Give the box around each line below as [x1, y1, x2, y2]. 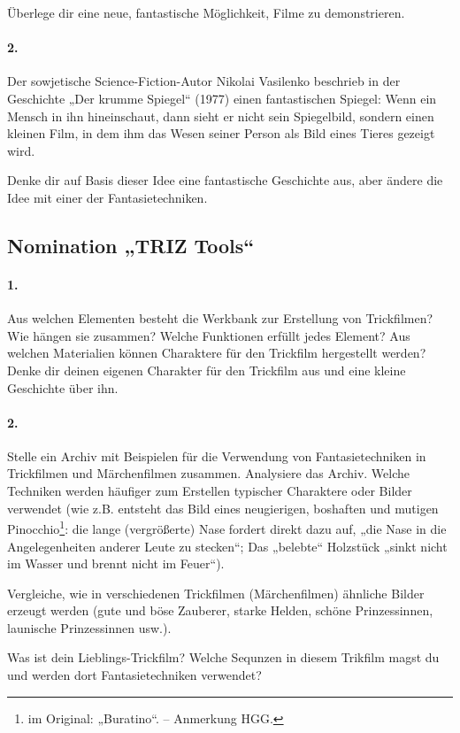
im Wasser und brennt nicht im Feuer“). [7, 554, 225, 573]
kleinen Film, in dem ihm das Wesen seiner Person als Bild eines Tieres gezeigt [7, 124, 435, 143]
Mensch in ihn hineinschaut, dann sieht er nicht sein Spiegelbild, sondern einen [7, 106, 434, 125]
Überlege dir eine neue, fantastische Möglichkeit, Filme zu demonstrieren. [7, 4, 405, 21]
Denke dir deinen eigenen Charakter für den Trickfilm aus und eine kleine [7, 360, 406, 379]
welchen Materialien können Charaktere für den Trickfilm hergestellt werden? [7, 343, 426, 362]
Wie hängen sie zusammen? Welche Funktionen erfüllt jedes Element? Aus [7, 326, 410, 344]
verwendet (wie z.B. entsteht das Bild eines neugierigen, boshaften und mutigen [7, 498, 439, 517]
